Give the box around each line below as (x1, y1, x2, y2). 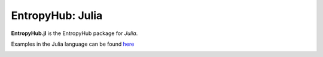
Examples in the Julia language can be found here (11, 40, 135, 47)
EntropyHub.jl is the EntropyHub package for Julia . (11, 30, 138, 37)
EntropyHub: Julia (11, 9, 103, 22)
